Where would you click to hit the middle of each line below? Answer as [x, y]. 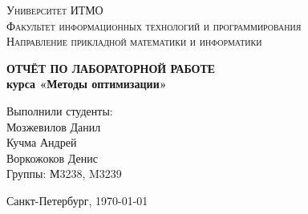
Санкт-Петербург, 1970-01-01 [77, 200]
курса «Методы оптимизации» [87, 84]
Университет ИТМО [55, 10]
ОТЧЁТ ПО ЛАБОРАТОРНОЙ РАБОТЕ [111, 68]
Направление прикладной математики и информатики [134, 41]
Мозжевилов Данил [54, 126]
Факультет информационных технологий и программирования [154, 25]
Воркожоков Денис [52, 157]
